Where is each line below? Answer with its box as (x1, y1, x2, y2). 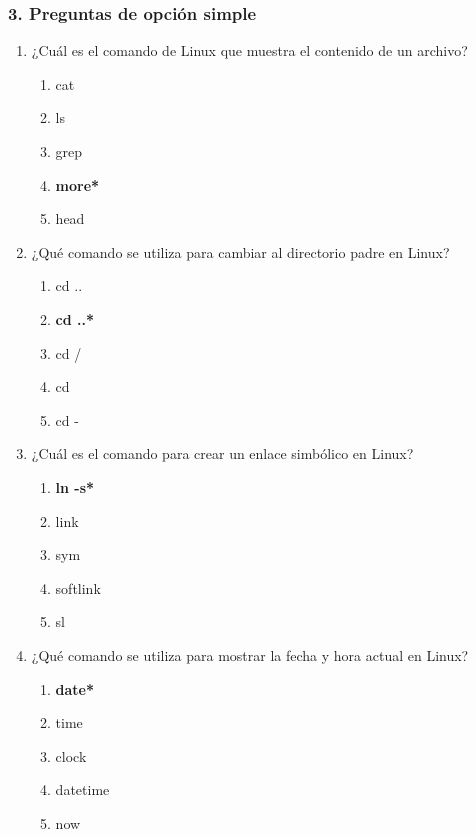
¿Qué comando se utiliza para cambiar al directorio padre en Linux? (31, 241, 450, 262)
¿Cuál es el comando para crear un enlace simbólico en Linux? (31, 443, 414, 464)
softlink (55, 577, 101, 598)
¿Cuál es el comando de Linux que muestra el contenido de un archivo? (31, 40, 468, 61)
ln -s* (55, 476, 95, 497)
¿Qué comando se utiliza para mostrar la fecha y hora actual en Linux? (31, 644, 469, 665)
